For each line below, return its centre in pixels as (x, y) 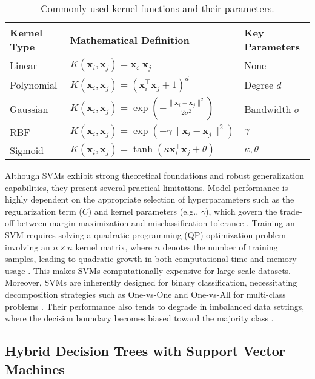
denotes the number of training (220, 247)
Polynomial (34, 84)
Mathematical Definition (130, 39)
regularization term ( (44, 211)
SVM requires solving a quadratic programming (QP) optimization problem (145, 234)
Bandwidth (268, 109)
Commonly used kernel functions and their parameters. (157, 8)
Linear (23, 65)
